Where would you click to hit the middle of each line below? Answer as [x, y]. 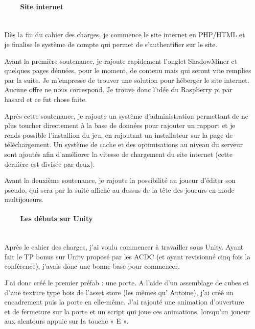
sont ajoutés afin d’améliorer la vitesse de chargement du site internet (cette [118, 154]
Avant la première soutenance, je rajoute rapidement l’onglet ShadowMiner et [121, 61]
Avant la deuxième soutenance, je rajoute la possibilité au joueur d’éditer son [120, 180]
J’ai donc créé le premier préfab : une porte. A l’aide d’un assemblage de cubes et [127, 283]
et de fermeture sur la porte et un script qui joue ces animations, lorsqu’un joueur [127, 311]
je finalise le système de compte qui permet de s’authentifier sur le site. [111, 44]
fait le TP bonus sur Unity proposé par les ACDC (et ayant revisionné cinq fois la [127, 256]
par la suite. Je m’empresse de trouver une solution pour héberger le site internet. [127, 80]
